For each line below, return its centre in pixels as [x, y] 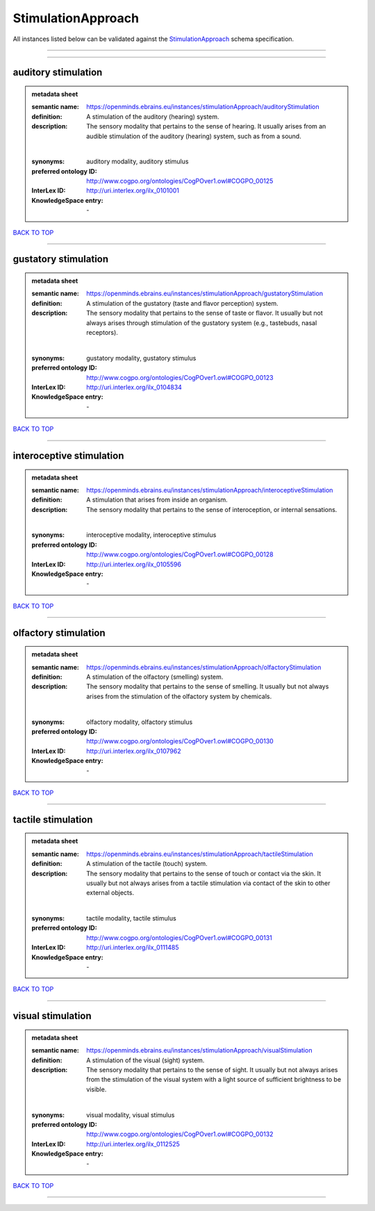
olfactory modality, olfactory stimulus [140, 722]
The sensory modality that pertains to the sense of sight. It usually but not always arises [212, 1069]
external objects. [110, 893]
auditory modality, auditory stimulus [137, 162]
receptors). [102, 332]
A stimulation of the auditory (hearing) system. [153, 116]
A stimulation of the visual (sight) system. [145, 1060]
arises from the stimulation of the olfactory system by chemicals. [179, 696]
